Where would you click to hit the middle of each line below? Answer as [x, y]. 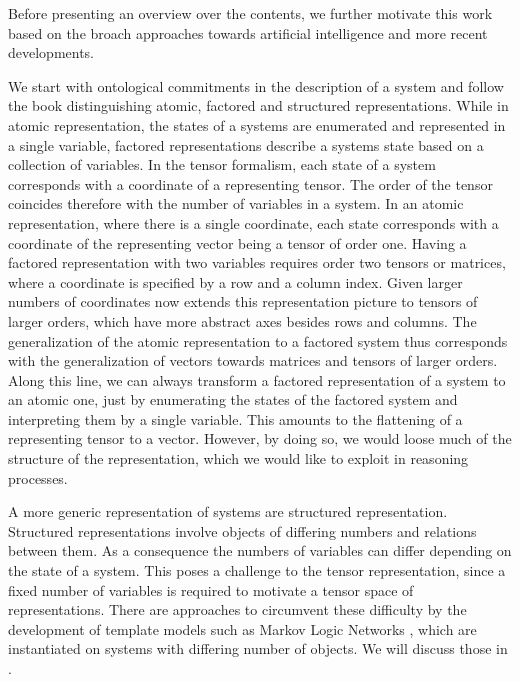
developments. [51, 52]
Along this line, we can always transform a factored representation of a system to [257, 379]
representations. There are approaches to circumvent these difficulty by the [237, 609]
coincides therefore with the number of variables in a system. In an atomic [236, 203]
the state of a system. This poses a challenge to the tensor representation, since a [257, 570]
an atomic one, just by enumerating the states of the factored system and [233, 399]
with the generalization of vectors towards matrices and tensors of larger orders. [253, 360]
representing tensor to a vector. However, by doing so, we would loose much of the [260, 438]
